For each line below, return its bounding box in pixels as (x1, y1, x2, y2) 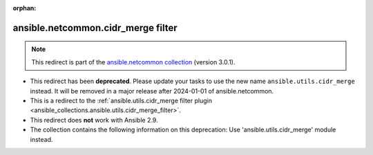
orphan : (12, 4, 37, 12)
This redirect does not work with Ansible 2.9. (30, 116, 158, 124)
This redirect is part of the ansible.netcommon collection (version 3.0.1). (31, 57, 236, 66)
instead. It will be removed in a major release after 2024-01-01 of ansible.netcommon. (30, 86, 274, 95)
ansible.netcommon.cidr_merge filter (12, 21, 178, 34)
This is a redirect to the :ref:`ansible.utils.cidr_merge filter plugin (30, 96, 212, 104)
